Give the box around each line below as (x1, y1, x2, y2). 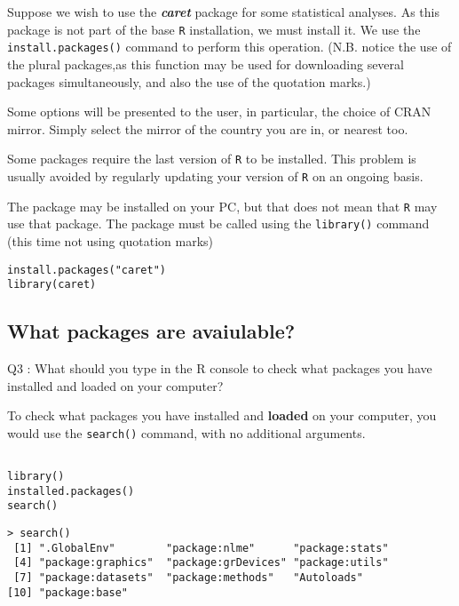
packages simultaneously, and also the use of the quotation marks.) (7, 72, 371, 91)
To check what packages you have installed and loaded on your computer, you (7, 406, 437, 425)
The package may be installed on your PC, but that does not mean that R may (7, 196, 438, 215)
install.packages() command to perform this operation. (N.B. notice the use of (7, 37, 452, 56)
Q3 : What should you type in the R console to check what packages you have (7, 359, 432, 378)
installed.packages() (7, 484, 135, 498)
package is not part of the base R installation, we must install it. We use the (7, 20, 421, 38)
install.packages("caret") (7, 263, 166, 276)
